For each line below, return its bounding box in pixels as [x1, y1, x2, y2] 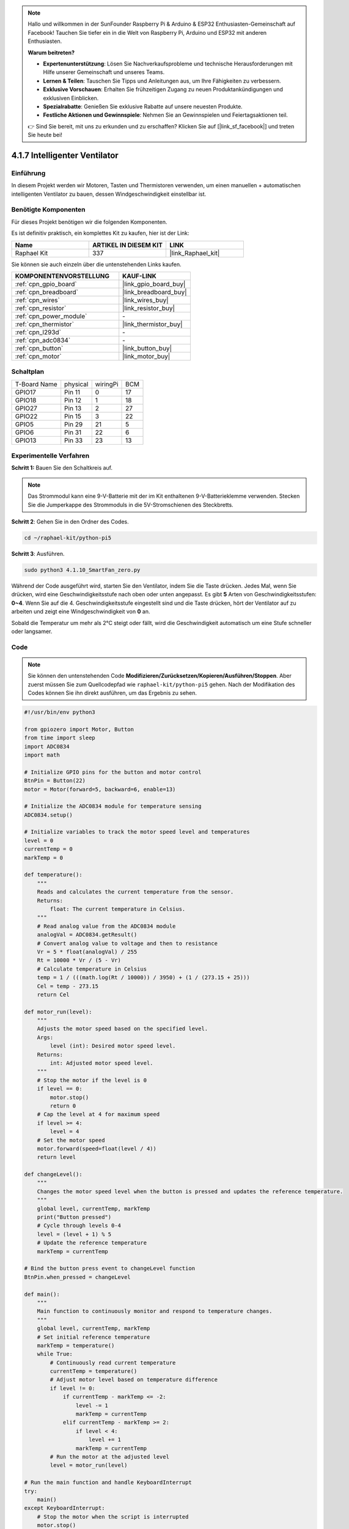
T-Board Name [15, 380, 57, 388]
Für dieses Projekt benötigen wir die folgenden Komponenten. [11, 218, 167, 226]
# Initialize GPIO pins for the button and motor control [24, 768, 202, 776]
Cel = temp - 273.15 [37, 982, 99, 990]
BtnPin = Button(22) [24, 777, 86, 784]
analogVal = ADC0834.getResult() [37, 931, 138, 938]
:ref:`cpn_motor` [15, 352, 62, 360]
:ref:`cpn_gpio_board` [15, 280, 77, 288]
